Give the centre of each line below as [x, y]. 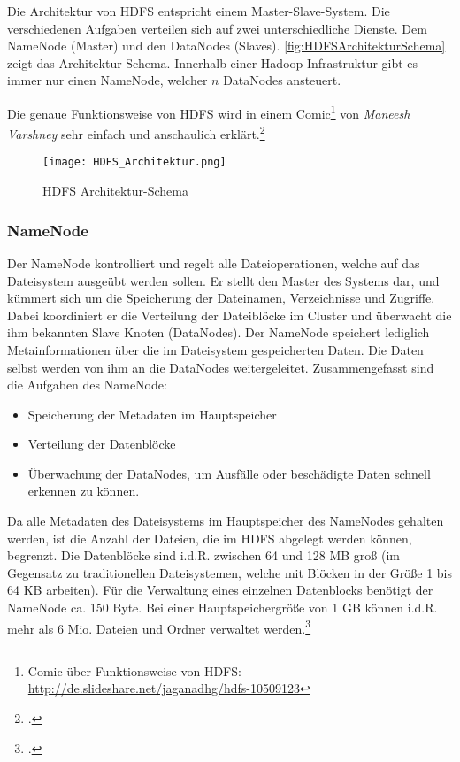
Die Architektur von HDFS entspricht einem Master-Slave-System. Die [199, 11]
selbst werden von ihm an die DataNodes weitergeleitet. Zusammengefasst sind [221, 367]
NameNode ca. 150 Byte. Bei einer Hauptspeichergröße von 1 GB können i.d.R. [222, 608]
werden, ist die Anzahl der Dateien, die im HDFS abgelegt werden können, [210, 538]
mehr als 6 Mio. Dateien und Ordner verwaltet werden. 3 [159, 627]
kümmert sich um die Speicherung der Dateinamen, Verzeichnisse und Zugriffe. [221, 298]
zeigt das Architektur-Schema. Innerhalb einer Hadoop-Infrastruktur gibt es [213, 62]
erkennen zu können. [84, 491]
